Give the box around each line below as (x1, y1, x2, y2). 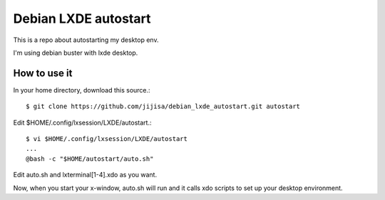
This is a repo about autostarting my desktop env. (13, 36, 159, 44)
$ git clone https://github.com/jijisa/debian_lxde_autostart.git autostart (26, 102, 301, 110)
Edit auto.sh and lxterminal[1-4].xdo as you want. (13, 171, 157, 179)
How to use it (13, 67, 73, 79)
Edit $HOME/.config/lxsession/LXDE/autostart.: (13, 118, 152, 127)
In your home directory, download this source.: (13, 85, 150, 94)
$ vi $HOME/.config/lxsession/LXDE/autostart (26, 135, 188, 143)
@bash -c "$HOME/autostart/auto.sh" (26, 154, 154, 163)
